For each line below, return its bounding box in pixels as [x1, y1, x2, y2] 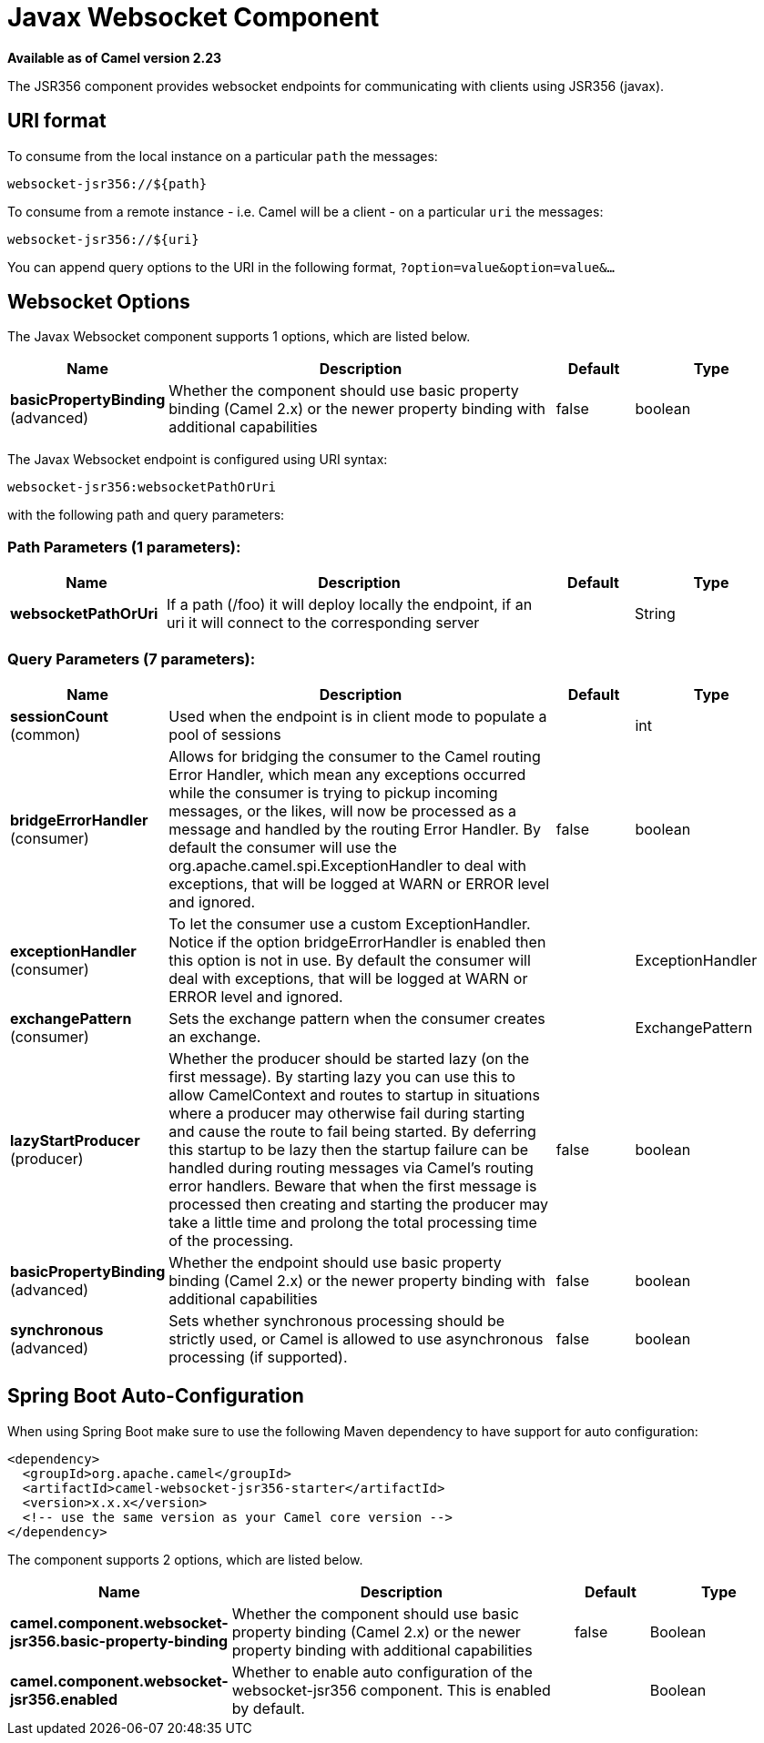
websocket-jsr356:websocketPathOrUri [7, 480, 277, 495]
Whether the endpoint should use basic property [168, 1252, 502, 1272]
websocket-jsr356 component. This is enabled [231, 1680, 551, 1699]
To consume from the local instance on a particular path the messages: [7, 147, 438, 164]
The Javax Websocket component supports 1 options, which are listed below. [7, 329, 471, 345]
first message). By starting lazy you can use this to [168, 1067, 515, 1086]
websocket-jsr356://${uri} [7, 231, 199, 247]
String [635, 604, 676, 623]
